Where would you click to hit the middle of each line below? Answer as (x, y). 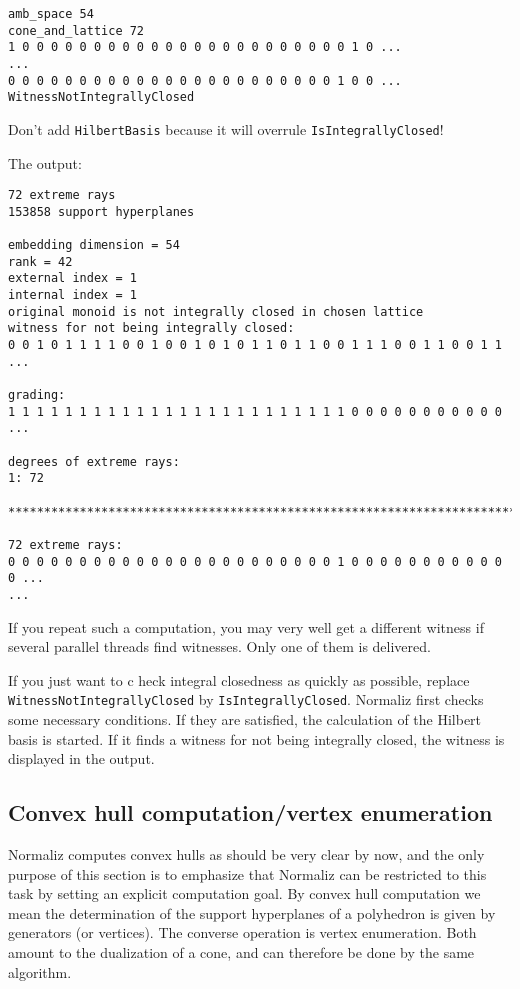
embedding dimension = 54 (94, 245)
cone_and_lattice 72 (76, 30)
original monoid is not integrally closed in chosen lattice (216, 311)
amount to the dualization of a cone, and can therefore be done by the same (241, 951)
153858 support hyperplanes (101, 211)
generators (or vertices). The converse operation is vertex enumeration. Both (242, 932)
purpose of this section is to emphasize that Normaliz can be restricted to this (247, 873)
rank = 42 (40, 261)
